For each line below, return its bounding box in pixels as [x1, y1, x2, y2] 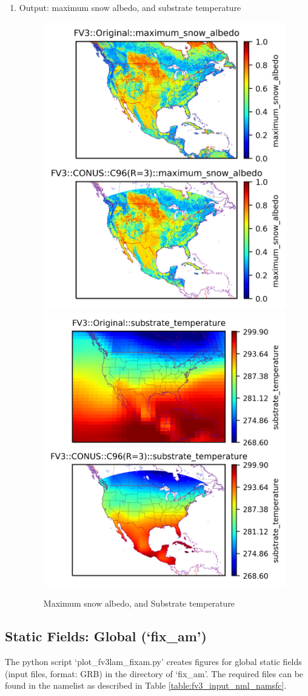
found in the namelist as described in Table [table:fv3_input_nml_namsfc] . [5, 679, 287, 692]
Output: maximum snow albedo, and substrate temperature [19, 1, 241, 13]
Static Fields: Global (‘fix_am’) [5, 627, 207, 646]
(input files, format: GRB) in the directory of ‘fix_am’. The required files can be [5, 667, 304, 680]
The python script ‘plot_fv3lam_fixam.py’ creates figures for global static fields [5, 655, 302, 668]
